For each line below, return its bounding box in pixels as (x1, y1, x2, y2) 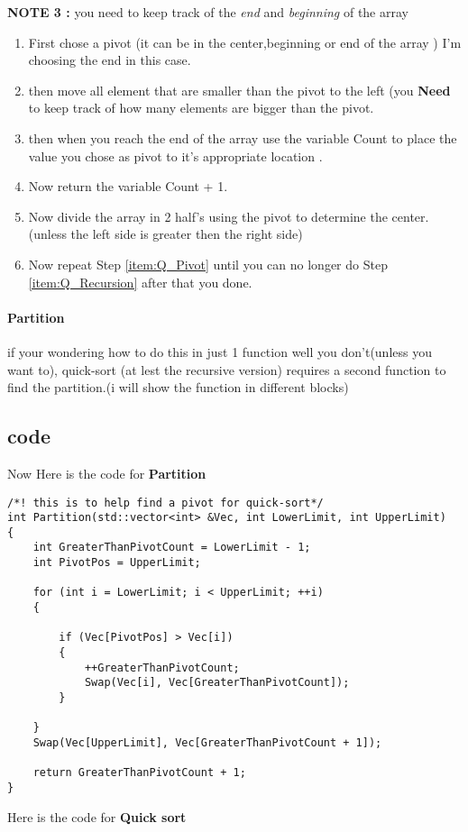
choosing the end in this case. (28, 50, 191, 69)
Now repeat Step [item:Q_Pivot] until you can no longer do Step (28, 254, 388, 273)
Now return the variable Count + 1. (28, 177, 228, 196)
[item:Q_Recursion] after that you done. (28, 272, 252, 291)
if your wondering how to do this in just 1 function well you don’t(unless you (7, 342, 432, 361)
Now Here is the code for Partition (7, 463, 206, 482)
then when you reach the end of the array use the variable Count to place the (28, 128, 457, 147)
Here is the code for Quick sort (7, 807, 187, 826)
